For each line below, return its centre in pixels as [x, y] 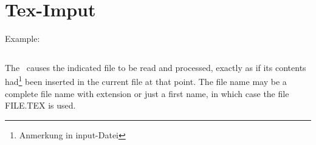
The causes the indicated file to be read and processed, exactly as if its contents [156, 67]
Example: [22, 39]
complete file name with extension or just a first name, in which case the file [147, 93]
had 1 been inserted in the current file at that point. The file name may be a [146, 80]
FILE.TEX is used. [40, 105]
